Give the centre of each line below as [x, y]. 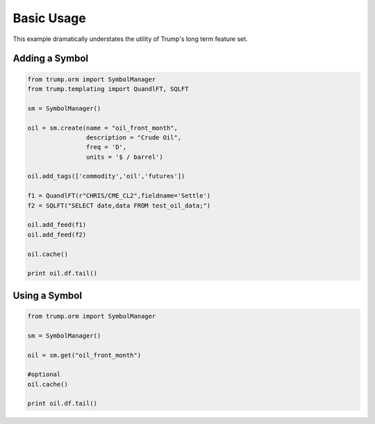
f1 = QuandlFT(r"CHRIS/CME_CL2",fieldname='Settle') [119, 196]
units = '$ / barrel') [124, 157]
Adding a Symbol [51, 59]
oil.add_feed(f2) [57, 235]
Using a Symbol [48, 295]
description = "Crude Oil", [134, 137]
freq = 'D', [106, 147]
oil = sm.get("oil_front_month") [84, 355]
